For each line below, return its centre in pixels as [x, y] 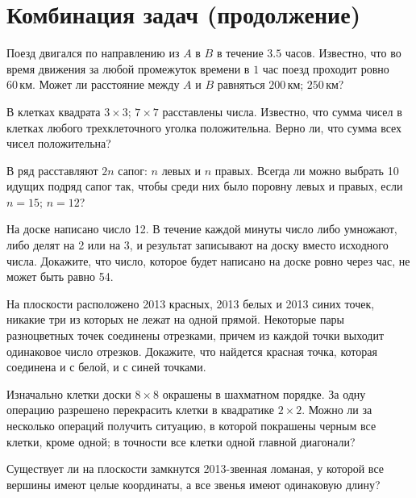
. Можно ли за [337, 410]
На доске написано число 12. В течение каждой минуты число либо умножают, [202, 229]
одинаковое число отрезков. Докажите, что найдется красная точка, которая [192, 351]
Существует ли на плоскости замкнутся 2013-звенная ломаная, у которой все [195, 469]
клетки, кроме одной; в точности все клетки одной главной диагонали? [181, 441]
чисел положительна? [59, 143]
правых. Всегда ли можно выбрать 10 [307, 170]
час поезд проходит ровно [326, 68]
